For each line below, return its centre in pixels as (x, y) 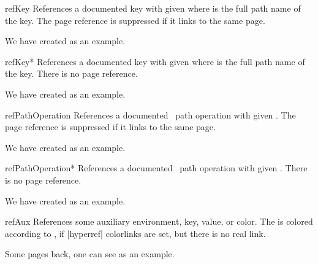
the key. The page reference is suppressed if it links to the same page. (135, 20)
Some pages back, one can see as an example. (90, 254)
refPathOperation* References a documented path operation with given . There (156, 168)
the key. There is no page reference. (71, 73)
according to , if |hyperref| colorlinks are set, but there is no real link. (135, 233)
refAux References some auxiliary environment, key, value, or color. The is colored (159, 221)
